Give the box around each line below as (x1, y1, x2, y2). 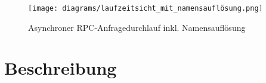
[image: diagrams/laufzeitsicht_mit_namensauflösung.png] (28, 4, 263, 12)
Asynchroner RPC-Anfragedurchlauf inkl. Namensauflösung (28, 21, 246, 33)
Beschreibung (4, 56, 117, 80)
